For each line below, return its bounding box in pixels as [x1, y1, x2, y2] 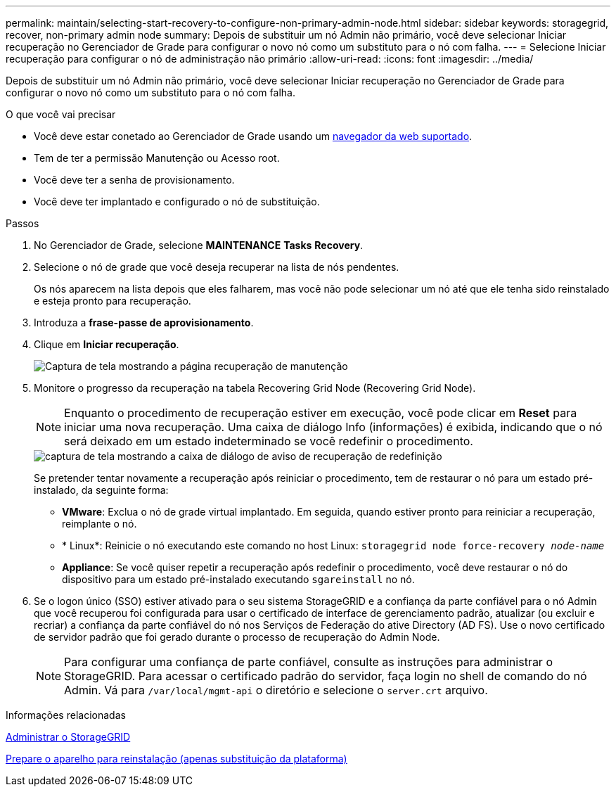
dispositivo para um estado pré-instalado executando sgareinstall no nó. [62, 573, 415, 585]
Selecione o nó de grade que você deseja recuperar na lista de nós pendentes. [34, 261, 399, 273]
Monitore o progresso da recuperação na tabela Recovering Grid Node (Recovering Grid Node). [34, 382, 476, 394]
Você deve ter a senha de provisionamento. [34, 174, 235, 186]
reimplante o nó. [62, 518, 137, 530]
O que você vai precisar [6, 108, 116, 120]
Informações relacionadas [6, 709, 126, 721]
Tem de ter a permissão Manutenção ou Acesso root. [34, 152, 280, 164]
